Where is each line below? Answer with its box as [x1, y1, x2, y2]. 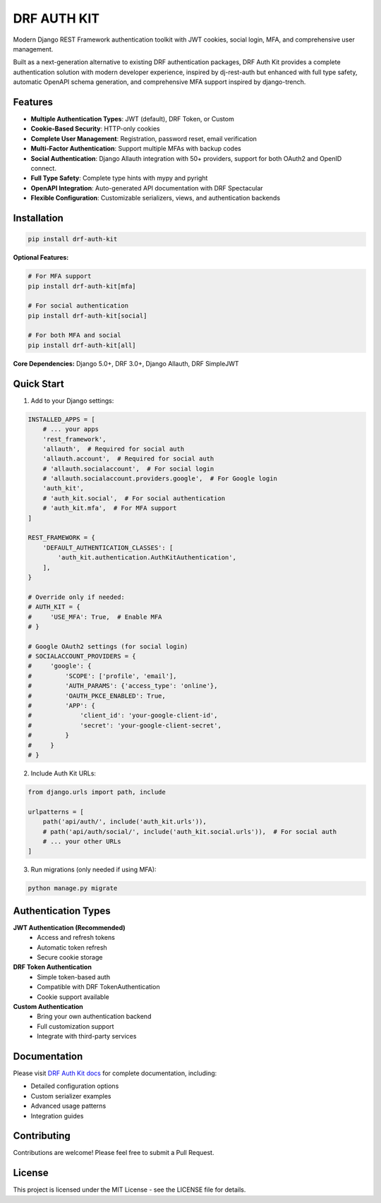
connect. [30, 164, 56, 172]
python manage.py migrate [28, 884, 118, 893]
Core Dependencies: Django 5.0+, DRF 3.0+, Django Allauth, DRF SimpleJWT [13, 359, 239, 368]
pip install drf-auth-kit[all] [28, 341, 137, 349]
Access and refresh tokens [37, 933, 116, 942]
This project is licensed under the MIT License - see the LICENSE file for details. [13, 1185, 246, 1194]
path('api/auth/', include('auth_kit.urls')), [42, 818, 207, 826]
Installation [13, 212, 64, 224]
